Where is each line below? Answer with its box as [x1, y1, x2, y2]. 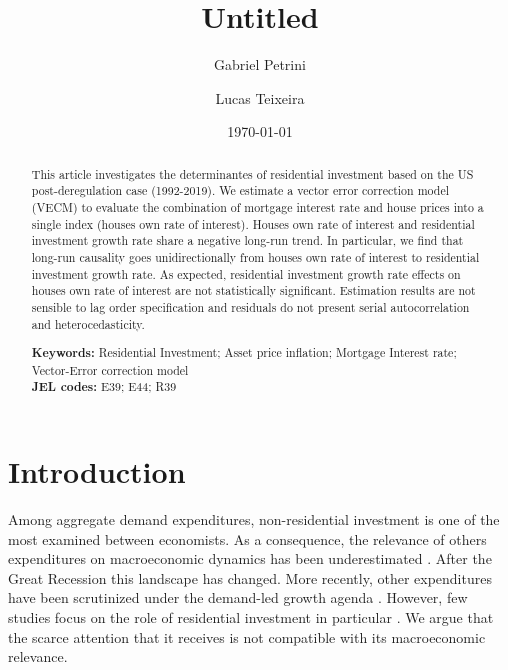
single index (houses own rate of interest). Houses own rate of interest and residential [31, 215, 475, 232]
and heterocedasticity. [31, 315, 145, 332]
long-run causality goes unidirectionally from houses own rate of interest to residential [31, 248, 480, 265]
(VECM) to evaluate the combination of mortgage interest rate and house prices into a [31, 199, 484, 216]
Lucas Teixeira [215, 87, 305, 108]
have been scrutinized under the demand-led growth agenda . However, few [8, 587, 468, 608]
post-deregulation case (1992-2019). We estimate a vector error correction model [31, 182, 450, 199]
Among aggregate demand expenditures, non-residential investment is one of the [8, 509, 500, 530]
